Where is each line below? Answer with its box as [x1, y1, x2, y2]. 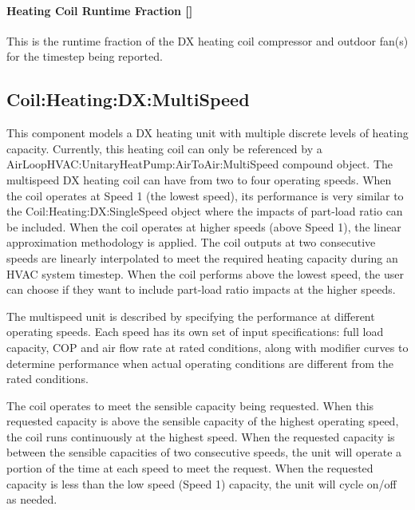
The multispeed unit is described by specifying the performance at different [6, 307, 375, 324]
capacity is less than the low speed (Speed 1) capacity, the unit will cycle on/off [6, 475, 397, 492]
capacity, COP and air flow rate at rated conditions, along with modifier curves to [6, 338, 409, 355]
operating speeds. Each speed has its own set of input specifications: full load [6, 323, 384, 340]
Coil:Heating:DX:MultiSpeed [6, 87, 250, 112]
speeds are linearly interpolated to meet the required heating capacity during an [6, 249, 398, 266]
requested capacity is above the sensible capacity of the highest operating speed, [6, 413, 399, 429]
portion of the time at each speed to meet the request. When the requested [6, 460, 373, 476]
